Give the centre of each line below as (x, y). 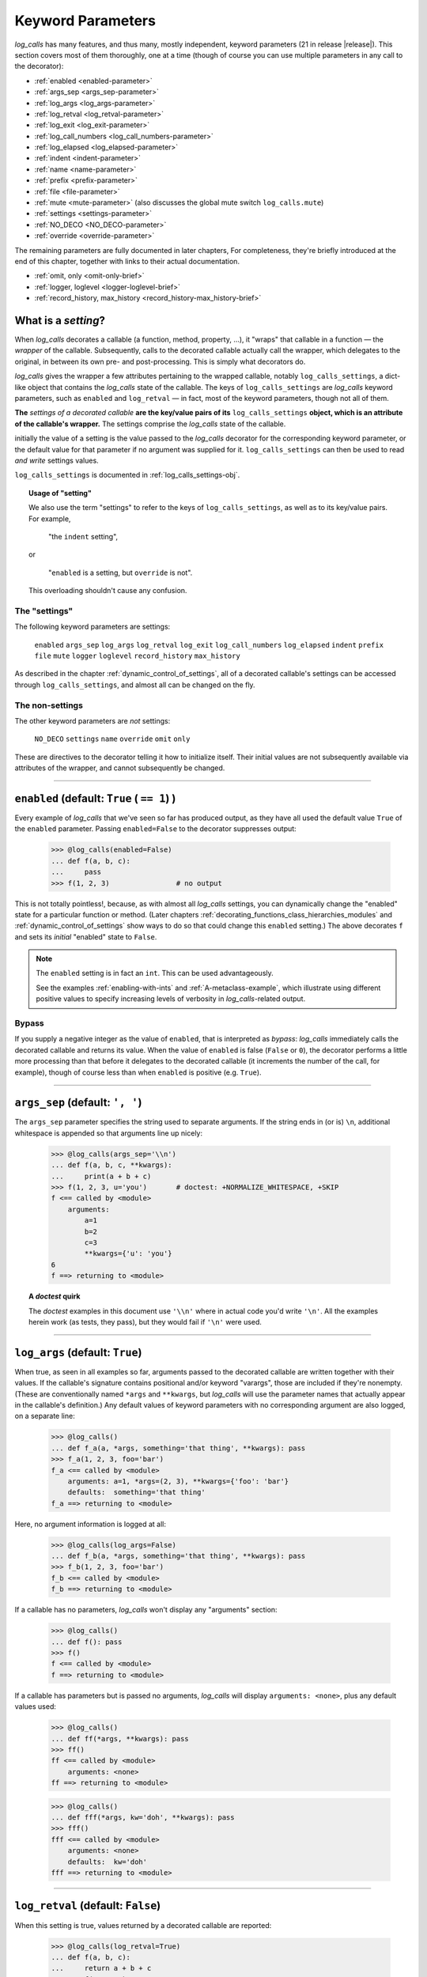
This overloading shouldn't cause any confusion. (108, 591)
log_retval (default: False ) (88, 1906)
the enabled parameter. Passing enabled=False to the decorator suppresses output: (155, 829)
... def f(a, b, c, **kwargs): (112, 1165)
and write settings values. (57, 460)
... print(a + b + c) (101, 1176)
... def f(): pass (87, 1642)
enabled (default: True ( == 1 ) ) (95, 798)
